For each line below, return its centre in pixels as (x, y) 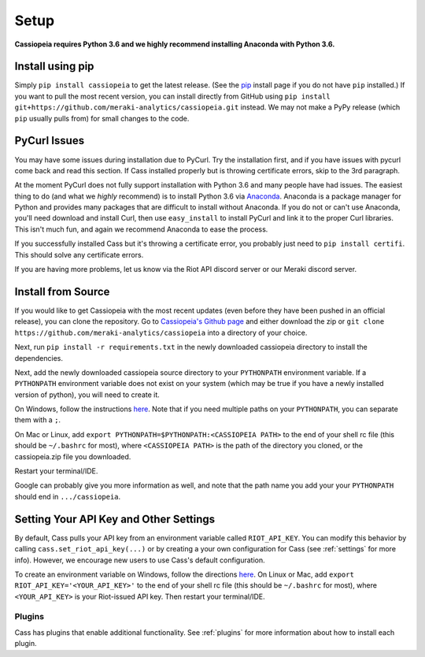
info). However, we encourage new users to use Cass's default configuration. (140, 560)
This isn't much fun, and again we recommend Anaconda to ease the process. (141, 229)
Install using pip (54, 67)
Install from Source (62, 291)
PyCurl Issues (50, 141)
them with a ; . (38, 420)
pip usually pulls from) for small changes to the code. (102, 118)
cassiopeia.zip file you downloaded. (73, 456)
